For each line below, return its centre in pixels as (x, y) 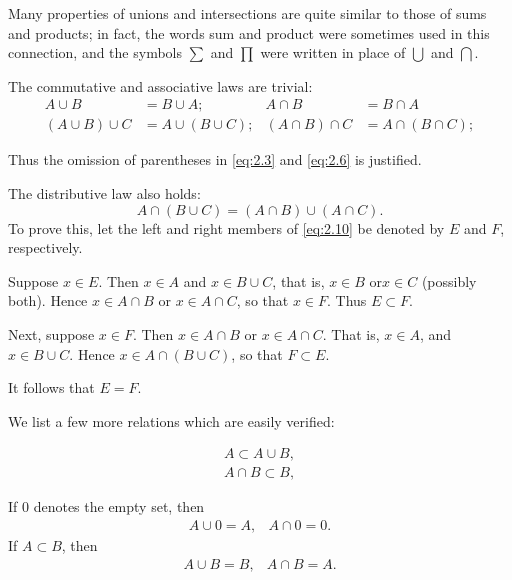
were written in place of (333, 52)
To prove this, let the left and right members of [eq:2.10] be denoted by (226, 227)
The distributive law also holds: (104, 193)
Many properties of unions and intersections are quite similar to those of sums (247, 13)
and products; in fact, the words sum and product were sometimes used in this (249, 32)
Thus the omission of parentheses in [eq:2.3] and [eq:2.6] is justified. (215, 159)
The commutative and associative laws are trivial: (160, 85)
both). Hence (48, 300)
